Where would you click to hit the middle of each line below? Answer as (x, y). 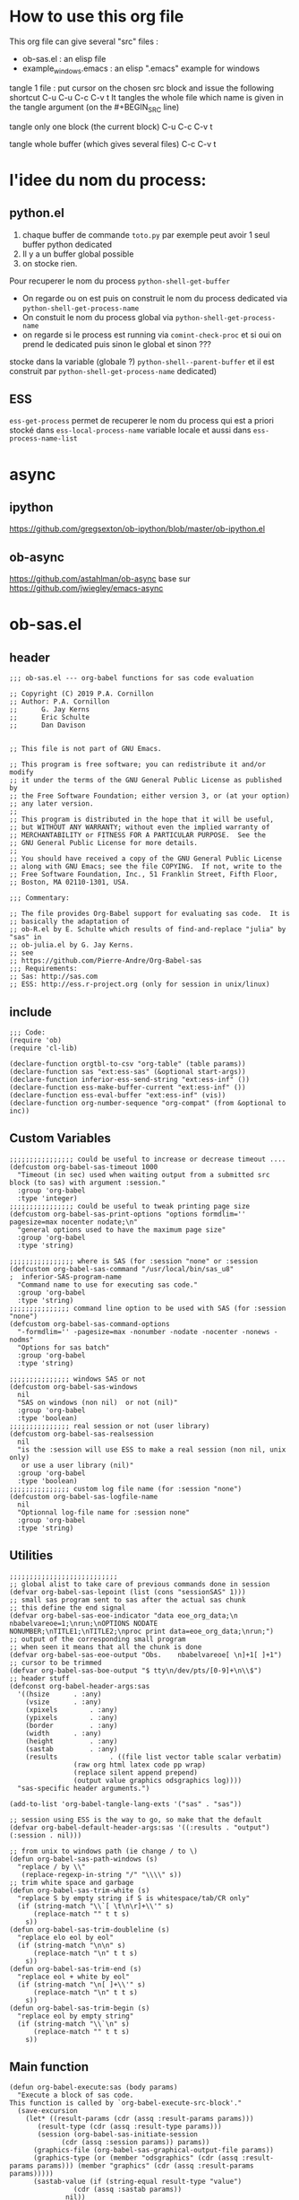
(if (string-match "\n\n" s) (72, 1945)
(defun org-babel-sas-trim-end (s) (76, 1969)
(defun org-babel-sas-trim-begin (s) (80, 2008)
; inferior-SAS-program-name (66, 1277)
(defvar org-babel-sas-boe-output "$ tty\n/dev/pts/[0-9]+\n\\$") (136, 1671)
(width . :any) (64, 1733)
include (30, 1012)
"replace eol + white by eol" (73, 1977)
